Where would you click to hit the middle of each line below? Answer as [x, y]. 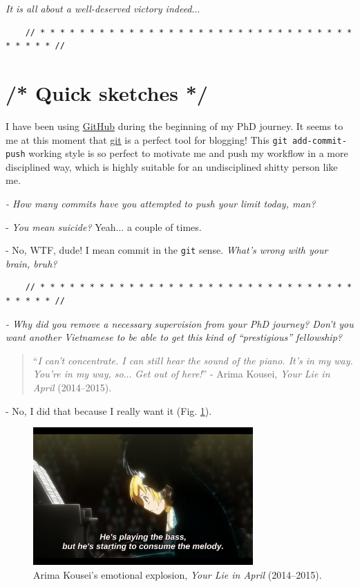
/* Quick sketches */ [107, 92]
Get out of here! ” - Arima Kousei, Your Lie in [233, 374]
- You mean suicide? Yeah [61, 226]
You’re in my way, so [78, 374]
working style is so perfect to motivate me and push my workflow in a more [188, 153]
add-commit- [320, 141]
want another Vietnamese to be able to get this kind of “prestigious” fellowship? [174, 337]
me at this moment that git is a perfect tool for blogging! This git [146, 139]
